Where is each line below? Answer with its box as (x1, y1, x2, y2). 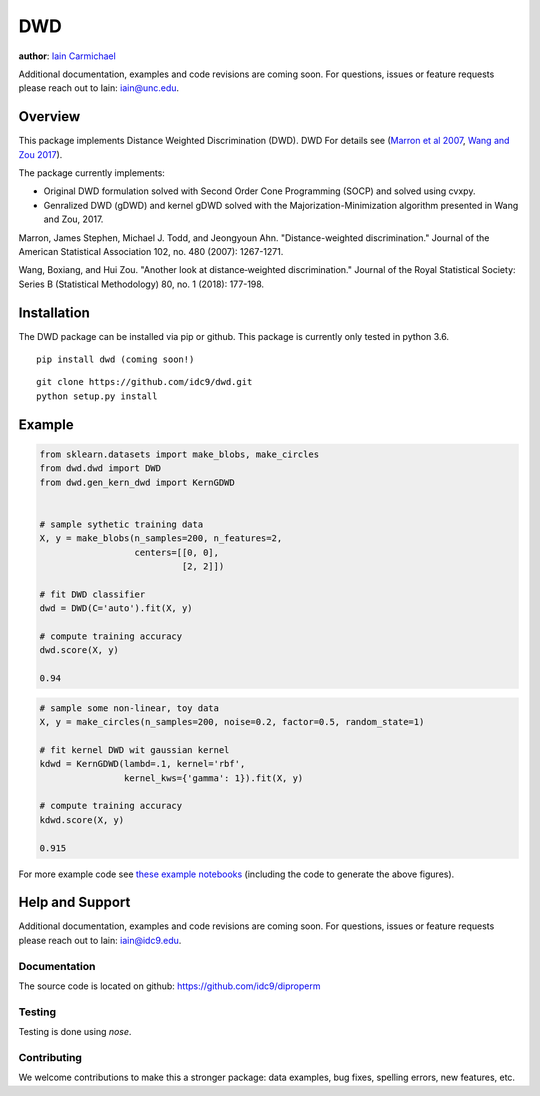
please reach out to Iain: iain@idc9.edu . (18, 934, 182, 946)
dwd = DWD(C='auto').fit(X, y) (39, 603, 194, 614)
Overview (18, 108, 81, 125)
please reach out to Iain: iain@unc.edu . (18, 82, 180, 94)
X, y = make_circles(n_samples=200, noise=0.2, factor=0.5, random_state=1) (39, 716, 425, 728)
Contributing (18, 1050, 82, 1064)
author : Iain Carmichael (18, 50, 117, 62)
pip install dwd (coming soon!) (36, 354, 195, 365)
